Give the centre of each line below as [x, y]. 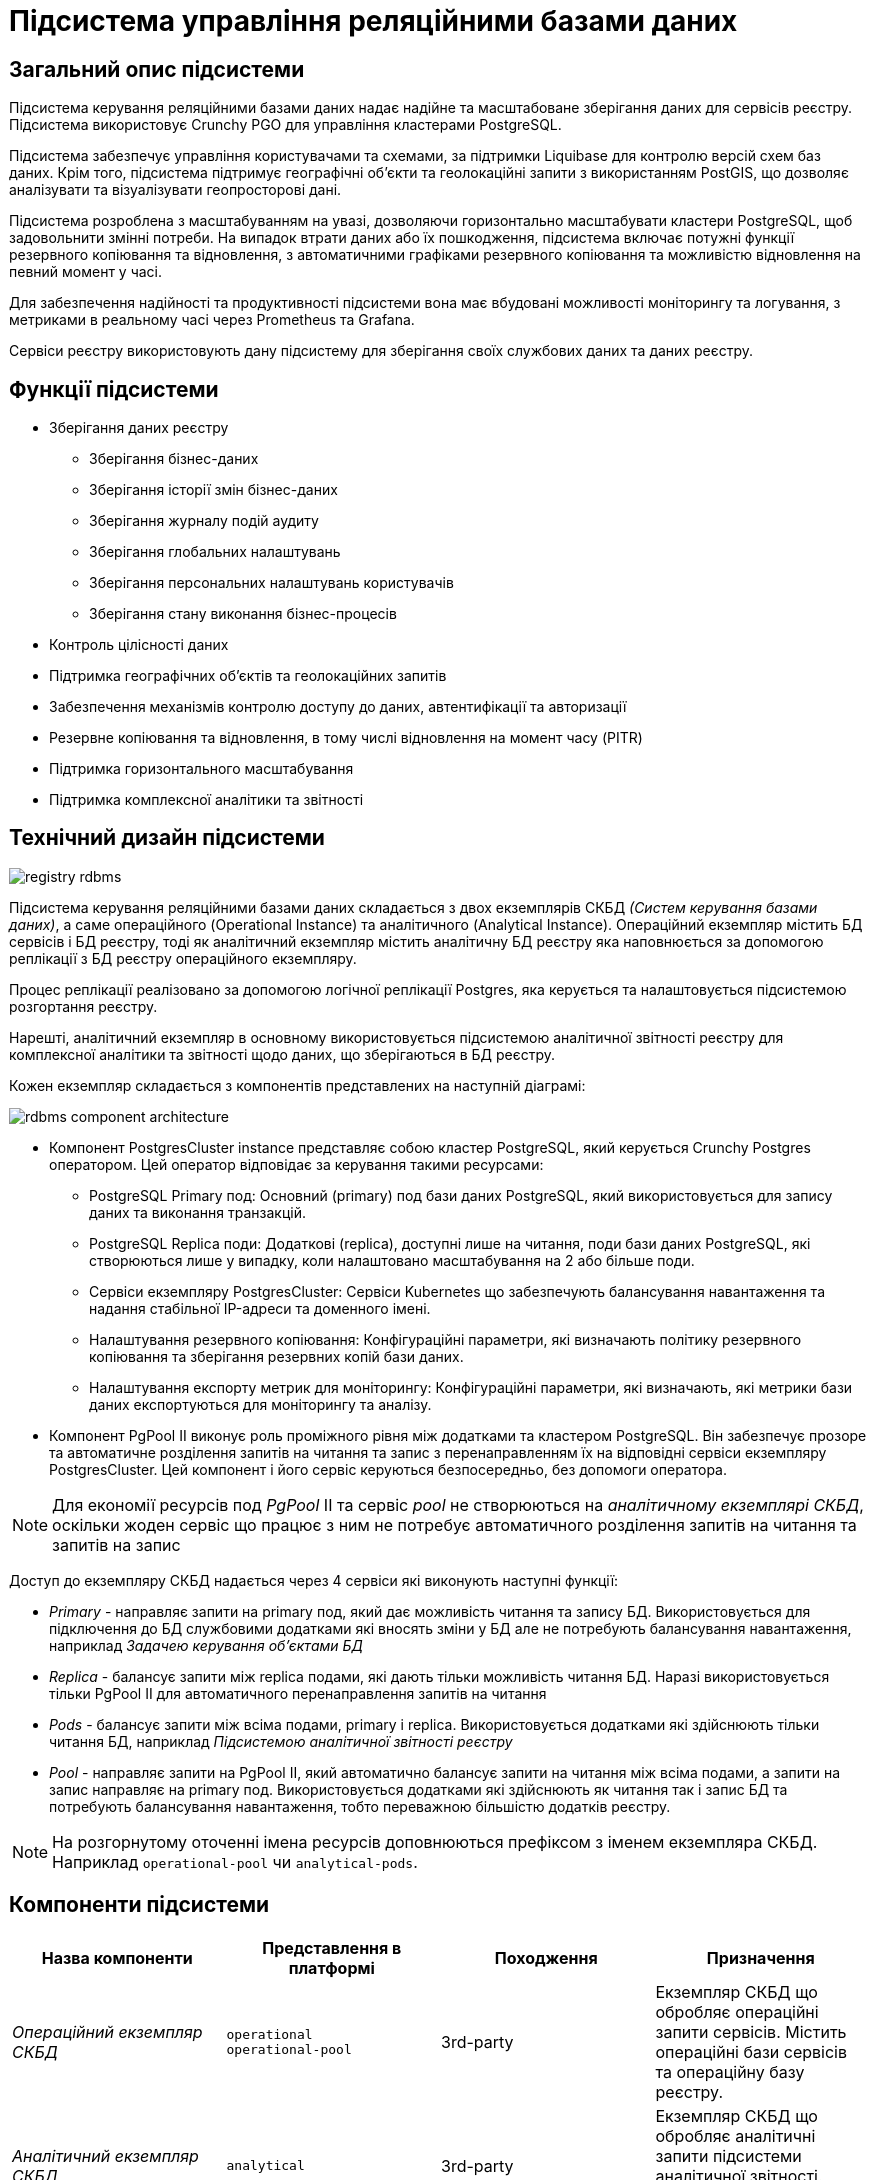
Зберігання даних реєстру [139, 428]
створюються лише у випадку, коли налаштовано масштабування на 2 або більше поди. [392, 1260]
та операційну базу [730, 2071]
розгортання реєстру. [83, 1006]
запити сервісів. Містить [751, 2031]
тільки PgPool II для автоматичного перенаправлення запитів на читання [298, 1693]
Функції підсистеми [114, 389]
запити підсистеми [728, 2155]
